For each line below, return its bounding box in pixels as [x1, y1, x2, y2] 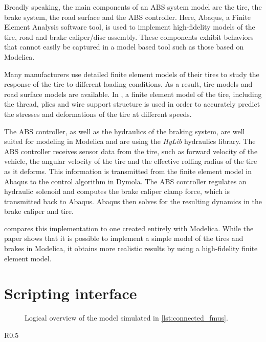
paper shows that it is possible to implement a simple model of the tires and [4, 233, 243, 243]
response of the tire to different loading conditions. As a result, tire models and [4, 79, 253, 89]
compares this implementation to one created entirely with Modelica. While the [4, 223, 254, 233]
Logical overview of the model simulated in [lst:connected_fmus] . [25, 312, 228, 323]
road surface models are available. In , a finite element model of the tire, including [4, 88, 262, 99]
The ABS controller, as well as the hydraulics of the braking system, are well [4, 126, 245, 136]
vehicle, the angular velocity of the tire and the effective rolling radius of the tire [4, 156, 257, 166]
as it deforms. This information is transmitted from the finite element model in [4, 165, 252, 176]
